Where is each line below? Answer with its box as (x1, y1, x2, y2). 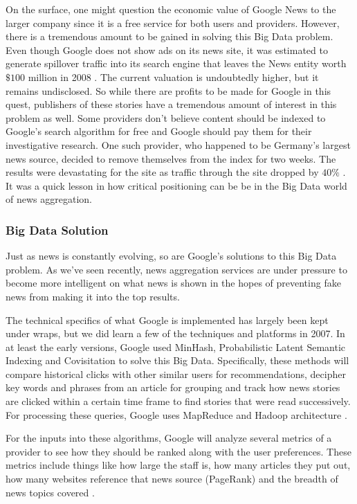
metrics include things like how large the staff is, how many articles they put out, (6, 458, 351, 472)
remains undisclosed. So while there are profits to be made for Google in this (6, 83, 331, 98)
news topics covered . (6, 485, 95, 499)
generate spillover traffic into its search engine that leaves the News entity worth (6, 56, 347, 71)
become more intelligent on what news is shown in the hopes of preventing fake (6, 276, 341, 290)
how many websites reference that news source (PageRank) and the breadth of (6, 471, 338, 486)
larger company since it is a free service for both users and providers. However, (6, 15, 340, 30)
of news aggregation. (6, 192, 92, 206)
